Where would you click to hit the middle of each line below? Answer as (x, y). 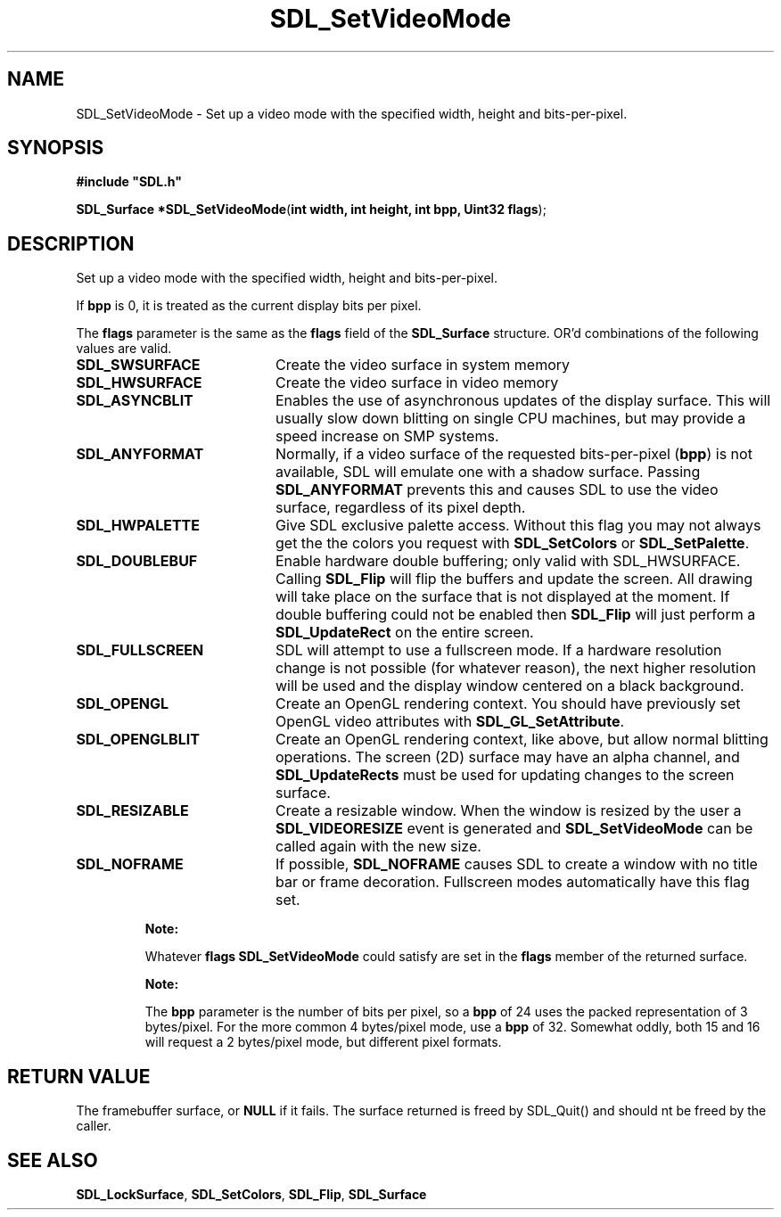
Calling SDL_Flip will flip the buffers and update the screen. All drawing (514, 579)
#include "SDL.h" (129, 182)
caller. (94, 1126)
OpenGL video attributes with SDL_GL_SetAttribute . (450, 722)
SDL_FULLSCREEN (140, 650)
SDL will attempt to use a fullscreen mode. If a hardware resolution (498, 650)
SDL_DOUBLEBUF (137, 561)
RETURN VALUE (79, 1076)
